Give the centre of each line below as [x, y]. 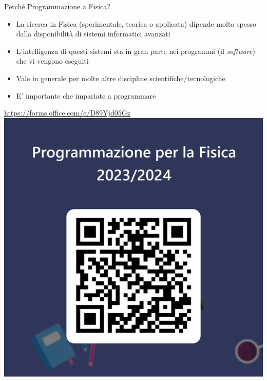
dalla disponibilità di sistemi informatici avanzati [93, 34]
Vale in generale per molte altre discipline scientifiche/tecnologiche [121, 78]
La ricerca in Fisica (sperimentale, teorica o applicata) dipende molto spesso [136, 23]
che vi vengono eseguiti [52, 61]
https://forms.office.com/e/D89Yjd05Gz [67, 113]
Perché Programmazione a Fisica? [57, 6]
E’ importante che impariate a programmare [86, 95]
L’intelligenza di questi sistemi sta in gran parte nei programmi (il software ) [136, 51]
